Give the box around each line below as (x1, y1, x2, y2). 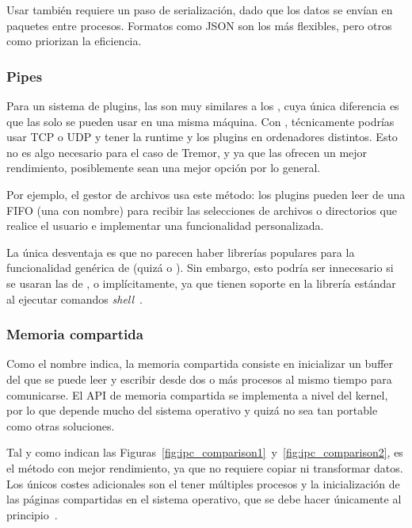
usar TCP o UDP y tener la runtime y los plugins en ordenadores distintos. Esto (6, 128, 398, 145)
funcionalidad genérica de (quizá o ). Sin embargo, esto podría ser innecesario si (6, 259, 394, 276)
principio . (6, 506, 58, 522)
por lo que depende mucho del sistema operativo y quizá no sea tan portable (6, 402, 378, 419)
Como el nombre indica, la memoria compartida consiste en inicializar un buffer (6, 355, 393, 372)
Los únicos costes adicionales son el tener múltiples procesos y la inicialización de (6, 475, 400, 492)
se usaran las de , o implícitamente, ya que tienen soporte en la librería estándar (6, 274, 396, 291)
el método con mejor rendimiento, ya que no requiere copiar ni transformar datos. (6, 459, 403, 476)
